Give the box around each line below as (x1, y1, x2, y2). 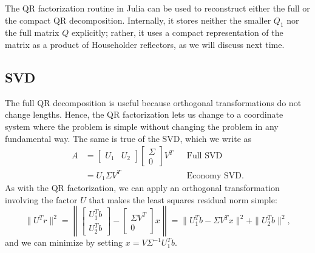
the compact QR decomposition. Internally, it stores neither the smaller (5, 13, 271, 26)
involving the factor (5, 193, 78, 206)
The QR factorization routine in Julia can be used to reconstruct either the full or (5, 2, 310, 14)
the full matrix (5, 26, 59, 39)
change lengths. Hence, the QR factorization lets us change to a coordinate (5, 108, 283, 121)
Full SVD (186, 152, 223, 161)
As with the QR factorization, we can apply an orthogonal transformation (5, 181, 280, 194)
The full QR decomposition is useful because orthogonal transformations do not (5, 96, 302, 109)
